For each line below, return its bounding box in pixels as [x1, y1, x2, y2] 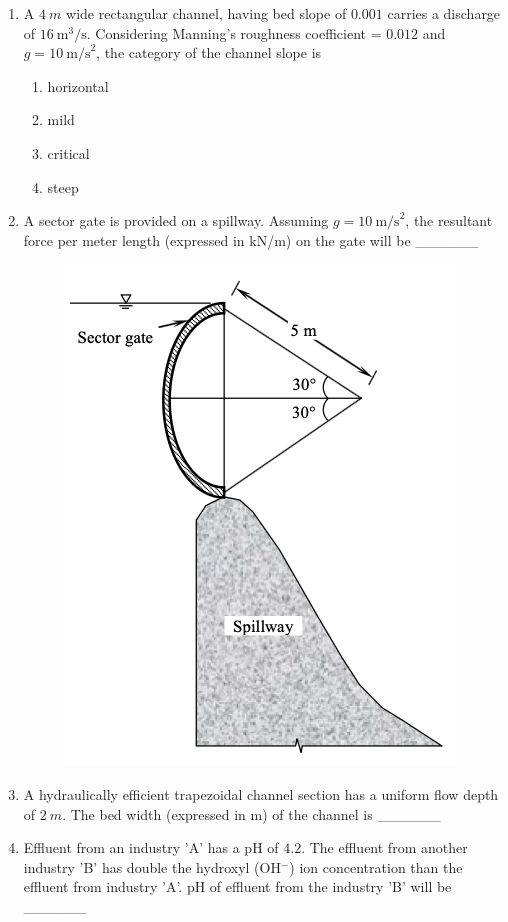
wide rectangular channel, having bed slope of [66, 3, 347, 23]
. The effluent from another [301, 837, 468, 858]
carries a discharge [387, 3, 501, 23]
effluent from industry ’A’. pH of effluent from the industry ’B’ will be [23, 876, 452, 897]
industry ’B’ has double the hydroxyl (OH [23, 856, 281, 877]
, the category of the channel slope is [96, 42, 322, 63]
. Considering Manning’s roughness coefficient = [86, 22, 382, 43]
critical [47, 142, 90, 163]
